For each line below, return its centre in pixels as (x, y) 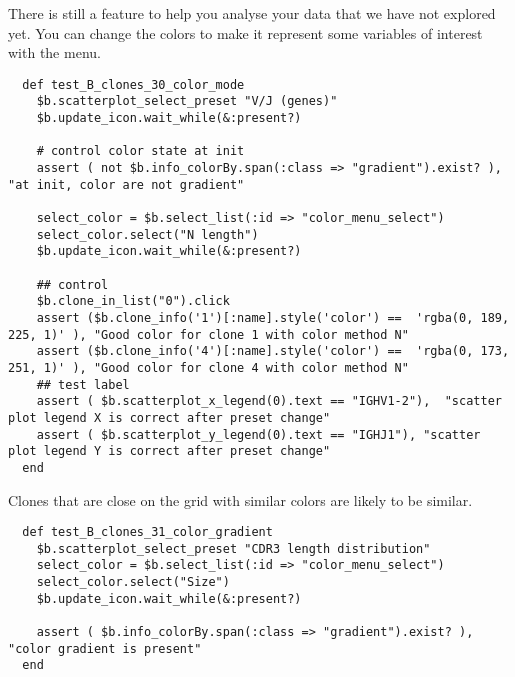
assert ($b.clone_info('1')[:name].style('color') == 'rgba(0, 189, (273, 317)
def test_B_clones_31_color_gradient (147, 532)
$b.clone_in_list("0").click (133, 301)
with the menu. (54, 52)
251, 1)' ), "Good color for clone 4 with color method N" (208, 367)
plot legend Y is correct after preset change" (169, 451)
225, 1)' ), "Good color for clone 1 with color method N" (208, 334)
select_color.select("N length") (147, 234)
